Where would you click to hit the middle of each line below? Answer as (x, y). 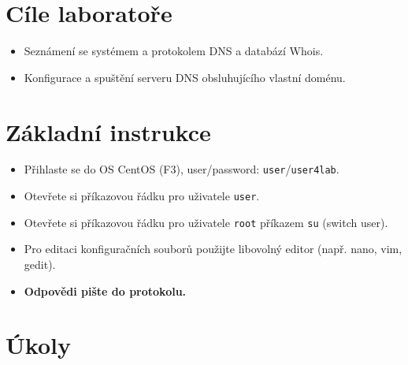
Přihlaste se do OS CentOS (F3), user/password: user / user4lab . (182, 169)
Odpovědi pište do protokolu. (105, 291)
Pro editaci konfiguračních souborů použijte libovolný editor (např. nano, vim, (213, 249)
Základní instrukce (108, 131)
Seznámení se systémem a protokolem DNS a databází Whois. (174, 51)
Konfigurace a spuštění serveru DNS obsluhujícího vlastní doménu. (185, 77)
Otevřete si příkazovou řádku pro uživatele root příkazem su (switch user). (206, 222)
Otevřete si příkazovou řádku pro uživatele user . (142, 196)
